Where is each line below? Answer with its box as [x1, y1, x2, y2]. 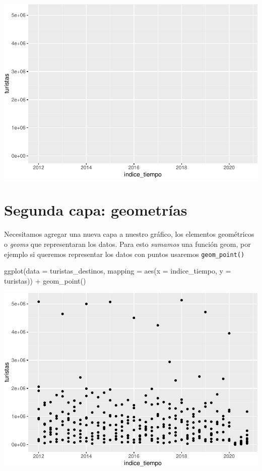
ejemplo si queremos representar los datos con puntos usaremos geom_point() [4, 248, 245, 259]
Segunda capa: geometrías [4, 199, 187, 220]
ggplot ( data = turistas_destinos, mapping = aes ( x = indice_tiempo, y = [4, 265, 231, 276]
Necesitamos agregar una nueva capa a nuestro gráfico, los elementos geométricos [4, 229, 254, 239]
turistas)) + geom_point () [4, 275, 86, 286]
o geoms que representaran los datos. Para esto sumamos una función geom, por [4, 238, 251, 249]
